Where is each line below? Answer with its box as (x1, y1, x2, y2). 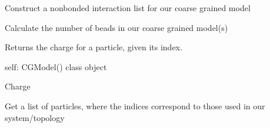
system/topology (5, 111, 65, 123)
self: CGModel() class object (5, 60, 107, 72)
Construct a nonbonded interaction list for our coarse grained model (5, 2, 251, 13)
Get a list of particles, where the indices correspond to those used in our (5, 99, 265, 112)
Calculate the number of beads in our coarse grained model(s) (5, 21, 228, 33)
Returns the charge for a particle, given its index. (5, 41, 182, 53)
